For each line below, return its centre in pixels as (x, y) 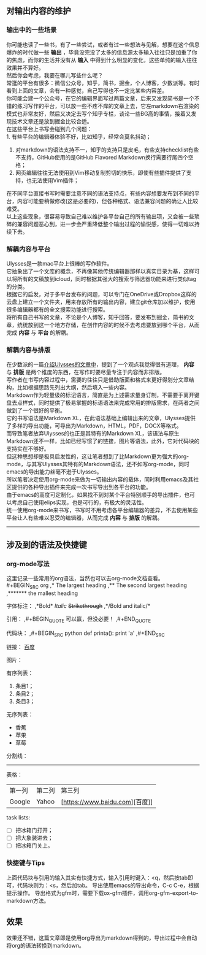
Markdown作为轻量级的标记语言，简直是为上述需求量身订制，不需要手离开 (100, 395)
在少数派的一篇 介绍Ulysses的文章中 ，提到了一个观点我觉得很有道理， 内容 (101, 364)
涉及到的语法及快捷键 (47, 545)
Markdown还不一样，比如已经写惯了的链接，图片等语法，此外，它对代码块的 (103, 441)
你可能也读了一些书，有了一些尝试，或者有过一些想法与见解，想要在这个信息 (103, 44)
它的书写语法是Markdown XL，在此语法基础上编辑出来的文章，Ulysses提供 (101, 418)
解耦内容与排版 (29, 350)
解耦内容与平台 (29, 249)
